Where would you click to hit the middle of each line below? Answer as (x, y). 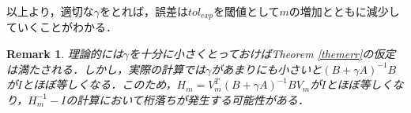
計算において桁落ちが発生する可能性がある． (193, 99)
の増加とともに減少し (344, 11)
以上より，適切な (50, 11)
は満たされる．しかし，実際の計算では (106, 69)
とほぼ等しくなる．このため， (100, 84)
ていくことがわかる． (62, 27)
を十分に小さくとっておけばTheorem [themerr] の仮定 (262, 54)
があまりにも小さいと (267, 69)
